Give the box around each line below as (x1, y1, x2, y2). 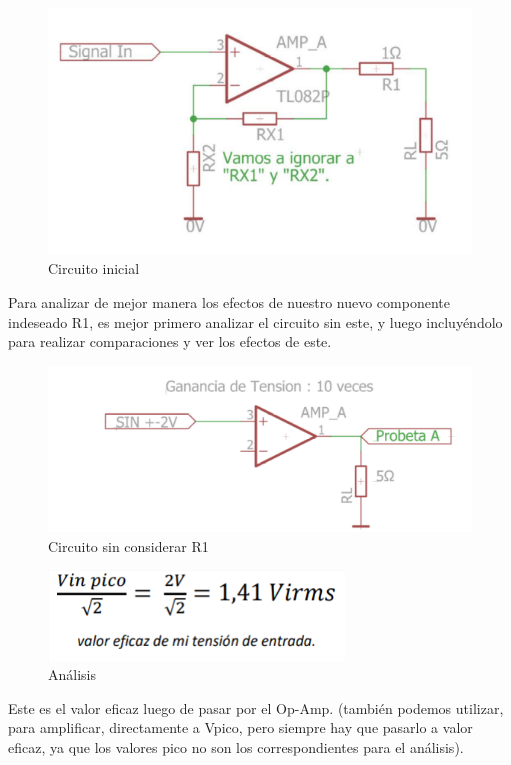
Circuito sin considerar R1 (48, 535, 209, 556)
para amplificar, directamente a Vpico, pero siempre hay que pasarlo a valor (8, 717, 473, 738)
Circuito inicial (48, 258, 140, 279)
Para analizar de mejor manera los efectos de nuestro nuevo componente (8, 291, 450, 312)
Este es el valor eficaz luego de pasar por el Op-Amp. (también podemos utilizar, (8, 697, 504, 718)
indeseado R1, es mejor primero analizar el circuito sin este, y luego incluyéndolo (8, 311, 503, 332)
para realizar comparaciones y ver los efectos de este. (8, 331, 332, 352)
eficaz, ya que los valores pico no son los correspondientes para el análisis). (8, 737, 464, 758)
